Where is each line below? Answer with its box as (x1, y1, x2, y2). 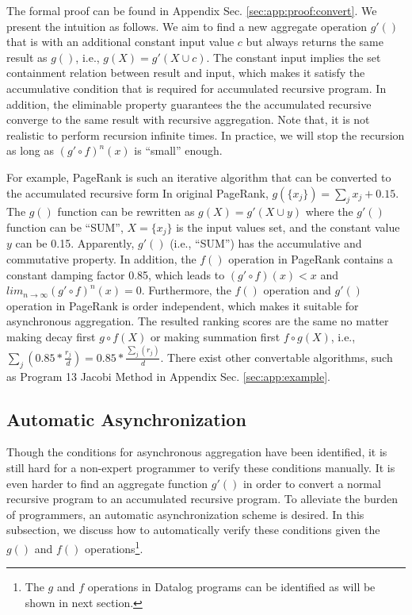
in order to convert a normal (242, 475, 381, 491)
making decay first (6, 328, 96, 344)
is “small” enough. (134, 142, 223, 159)
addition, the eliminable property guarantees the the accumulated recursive (6, 95, 372, 112)
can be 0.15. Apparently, (15, 235, 135, 252)
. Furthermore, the (141, 282, 231, 298)
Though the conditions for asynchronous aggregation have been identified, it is (6, 444, 387, 460)
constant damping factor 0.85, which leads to (6, 266, 225, 283)
